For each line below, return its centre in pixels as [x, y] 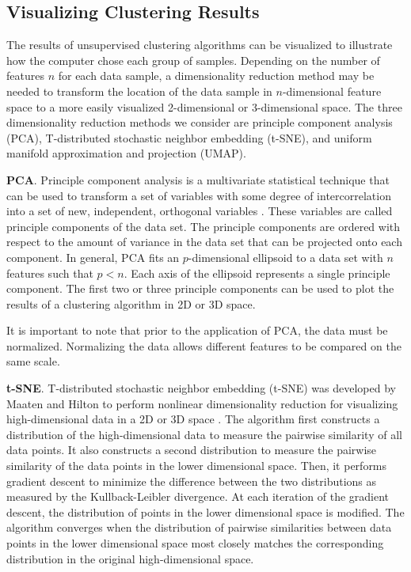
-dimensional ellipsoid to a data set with [285, 257]
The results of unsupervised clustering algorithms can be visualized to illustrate [200, 45]
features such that [50, 273]
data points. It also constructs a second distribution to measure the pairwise [192, 450]
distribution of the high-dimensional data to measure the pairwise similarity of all [204, 434]
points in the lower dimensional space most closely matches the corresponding [195, 543]
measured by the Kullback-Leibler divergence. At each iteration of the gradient [198, 496]
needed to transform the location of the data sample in [139, 91]
